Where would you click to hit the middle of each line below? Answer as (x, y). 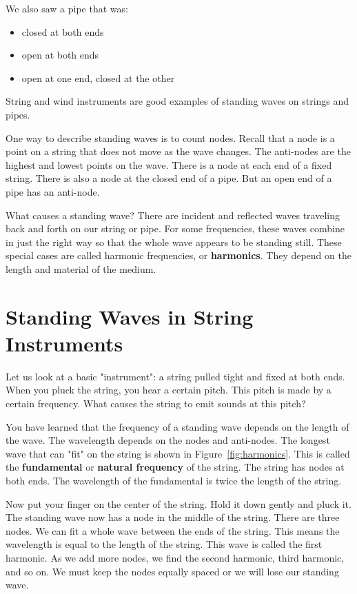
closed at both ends (63, 31)
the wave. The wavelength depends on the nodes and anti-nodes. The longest (168, 440)
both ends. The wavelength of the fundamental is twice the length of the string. (174, 480)
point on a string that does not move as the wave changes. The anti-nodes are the (178, 151)
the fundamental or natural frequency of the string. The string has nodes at (175, 467)
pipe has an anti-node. (53, 191)
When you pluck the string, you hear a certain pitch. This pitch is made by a (169, 390)
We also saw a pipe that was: (67, 8)
